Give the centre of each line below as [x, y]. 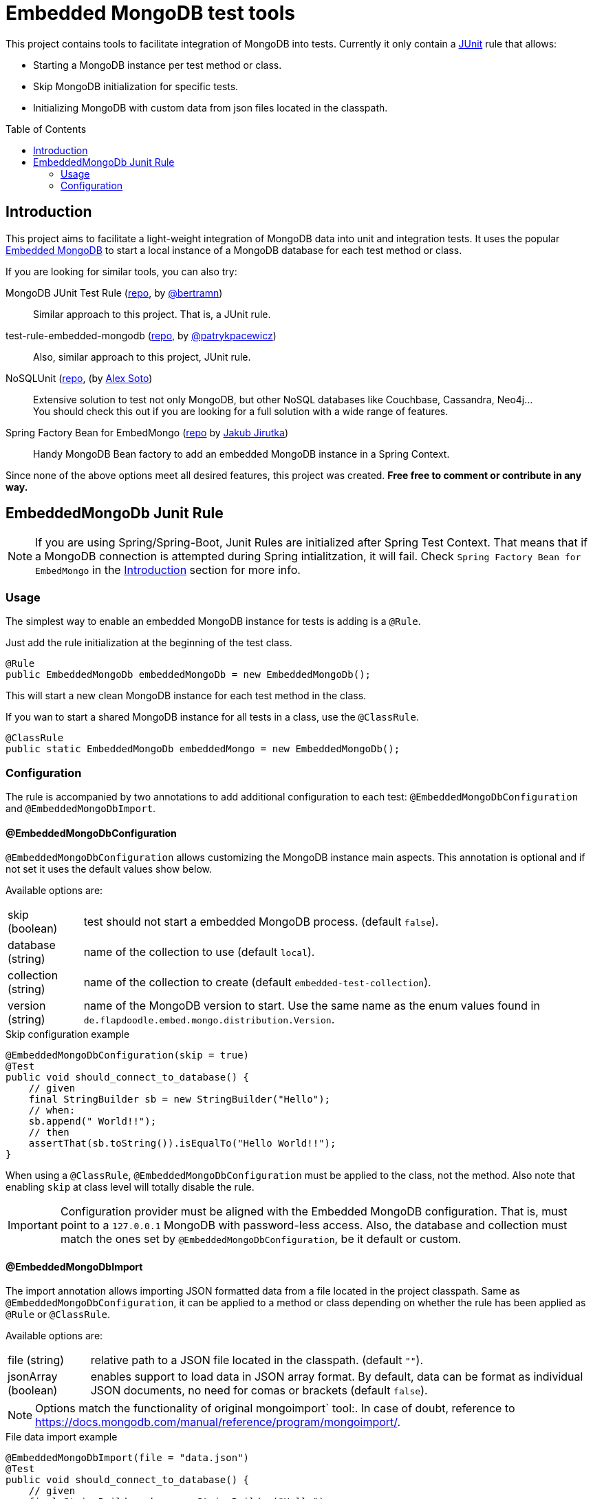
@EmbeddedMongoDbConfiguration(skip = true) [128, 1055]
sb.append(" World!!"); [93, 1121]
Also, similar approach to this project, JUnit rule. [142, 357]
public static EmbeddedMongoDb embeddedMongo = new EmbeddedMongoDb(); [203, 749]
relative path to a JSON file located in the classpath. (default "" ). [257, 1360]
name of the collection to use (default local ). [199, 952]
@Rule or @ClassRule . [58, 1315]
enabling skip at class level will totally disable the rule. [130, 1187]
